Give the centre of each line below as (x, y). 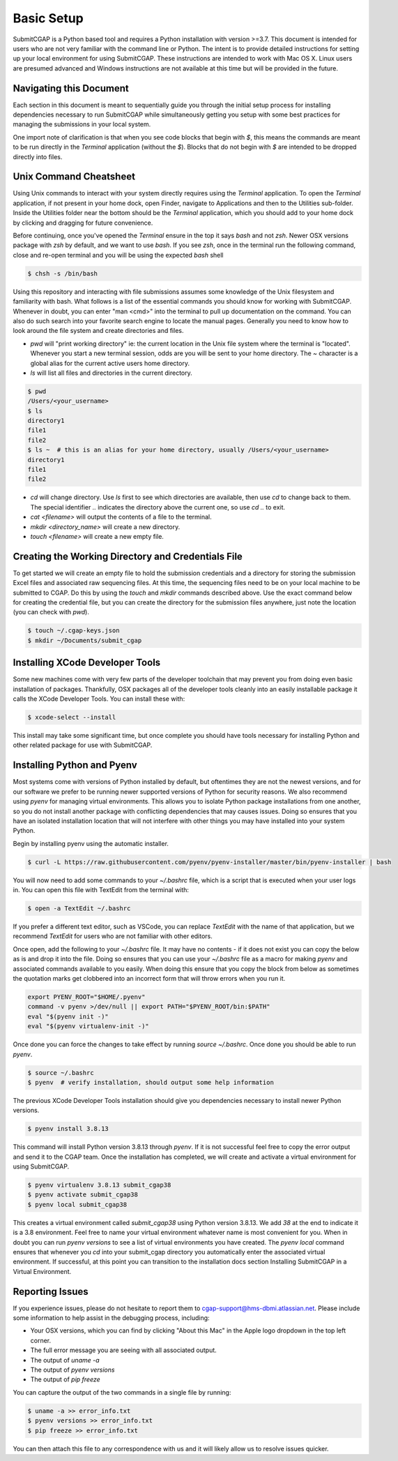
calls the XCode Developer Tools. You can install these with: (99, 699)
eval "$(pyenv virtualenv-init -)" (88, 1026)
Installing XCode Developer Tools (87, 663)
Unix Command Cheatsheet (74, 177)
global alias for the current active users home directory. (110, 363)
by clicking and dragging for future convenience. (83, 223)
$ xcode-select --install (72, 718)
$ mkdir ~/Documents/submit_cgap (85, 640)
